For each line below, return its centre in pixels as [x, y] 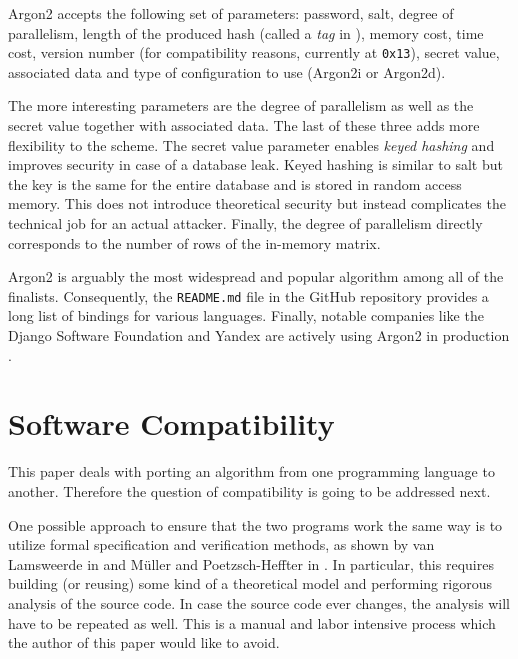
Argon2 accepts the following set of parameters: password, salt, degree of [231, 13]
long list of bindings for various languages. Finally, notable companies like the [246, 315]
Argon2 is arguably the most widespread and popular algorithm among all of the [256, 276]
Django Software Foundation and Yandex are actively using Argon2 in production [259, 335]
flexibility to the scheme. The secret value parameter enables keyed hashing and [251, 144]
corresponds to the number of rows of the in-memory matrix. [194, 242]
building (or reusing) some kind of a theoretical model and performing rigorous [250, 583]
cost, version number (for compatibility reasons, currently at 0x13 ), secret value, [254, 52]
